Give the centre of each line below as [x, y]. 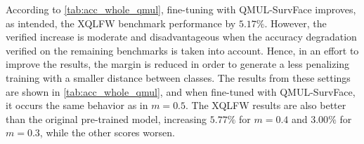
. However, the [295, 23]
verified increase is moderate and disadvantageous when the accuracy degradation [181, 37]
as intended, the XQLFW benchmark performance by [121, 23]
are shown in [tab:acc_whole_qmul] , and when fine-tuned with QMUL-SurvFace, [181, 91]
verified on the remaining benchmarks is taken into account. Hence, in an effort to [182, 50]
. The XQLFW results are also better [266, 105]
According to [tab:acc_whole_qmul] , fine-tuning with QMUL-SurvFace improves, [181, 9]
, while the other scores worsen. [107, 132]
